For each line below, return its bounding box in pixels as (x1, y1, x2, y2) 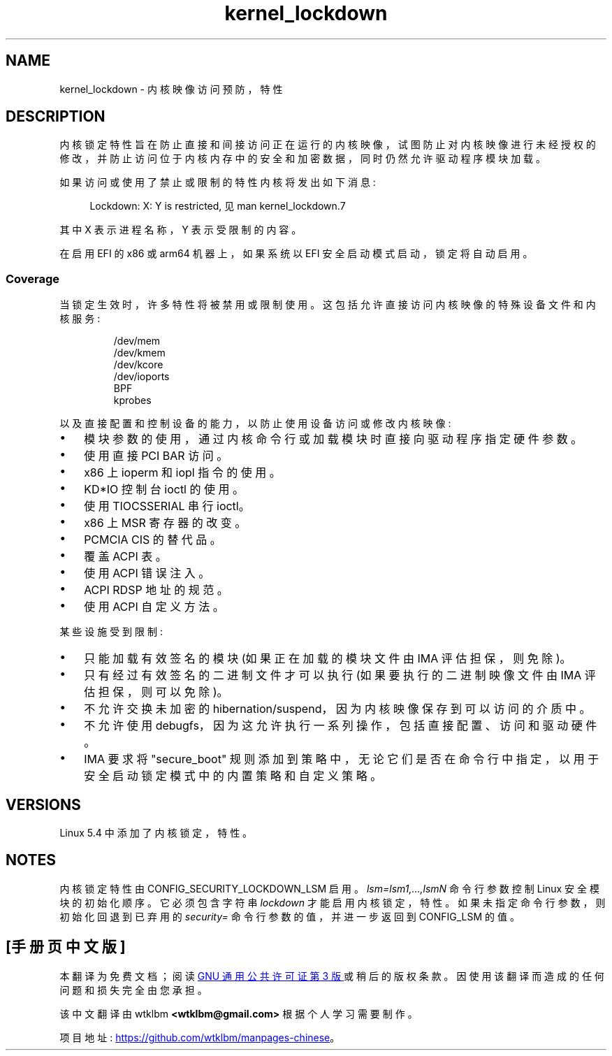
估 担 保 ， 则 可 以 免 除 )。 (84, 685, 228, 700)
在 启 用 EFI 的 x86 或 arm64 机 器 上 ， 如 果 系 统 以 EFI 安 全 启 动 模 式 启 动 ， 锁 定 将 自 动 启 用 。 (59, 247, 533, 260)
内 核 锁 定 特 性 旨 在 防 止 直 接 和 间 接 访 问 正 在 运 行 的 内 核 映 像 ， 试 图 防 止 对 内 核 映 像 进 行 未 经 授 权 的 (59, 138, 596, 151)
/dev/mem (113, 335, 161, 347)
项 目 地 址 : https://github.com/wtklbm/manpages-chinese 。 (59, 1031, 340, 1043)
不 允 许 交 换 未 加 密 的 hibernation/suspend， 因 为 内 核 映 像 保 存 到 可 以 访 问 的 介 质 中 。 (84, 702, 591, 716)
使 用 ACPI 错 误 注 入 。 (84, 566, 210, 581)
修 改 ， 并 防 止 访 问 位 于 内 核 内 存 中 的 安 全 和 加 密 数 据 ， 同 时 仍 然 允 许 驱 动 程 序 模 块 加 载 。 (59, 152, 546, 165)
